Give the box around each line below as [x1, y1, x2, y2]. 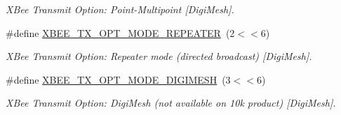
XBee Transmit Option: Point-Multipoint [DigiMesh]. [6, 2, 234, 16]
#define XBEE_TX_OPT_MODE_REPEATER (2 [6, 25, 235, 40]
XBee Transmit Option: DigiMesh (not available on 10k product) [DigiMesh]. [6, 95, 336, 110]
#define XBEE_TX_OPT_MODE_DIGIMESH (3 [6, 72, 231, 86]
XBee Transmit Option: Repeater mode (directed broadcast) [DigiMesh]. [6, 49, 312, 63]
